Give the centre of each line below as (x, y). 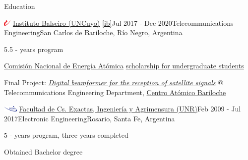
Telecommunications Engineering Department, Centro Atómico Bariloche (115, 92)
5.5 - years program (34, 49)
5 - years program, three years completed (66, 135)
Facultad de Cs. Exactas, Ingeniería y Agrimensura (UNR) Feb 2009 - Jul (130, 109)
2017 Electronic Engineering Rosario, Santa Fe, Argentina (90, 118)
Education (20, 6)
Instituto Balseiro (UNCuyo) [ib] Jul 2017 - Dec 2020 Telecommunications (123, 23)
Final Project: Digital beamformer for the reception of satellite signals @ (114, 82)
